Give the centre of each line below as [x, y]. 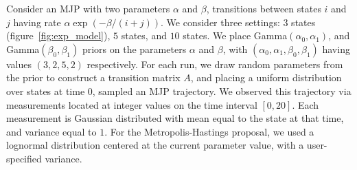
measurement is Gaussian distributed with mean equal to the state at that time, [175, 118]
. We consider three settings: [220, 22]
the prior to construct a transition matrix [93, 77]
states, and [144, 35]
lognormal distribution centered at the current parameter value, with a [155, 145]
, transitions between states [264, 8]
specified [24, 158]
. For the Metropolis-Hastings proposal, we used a [209, 131]
